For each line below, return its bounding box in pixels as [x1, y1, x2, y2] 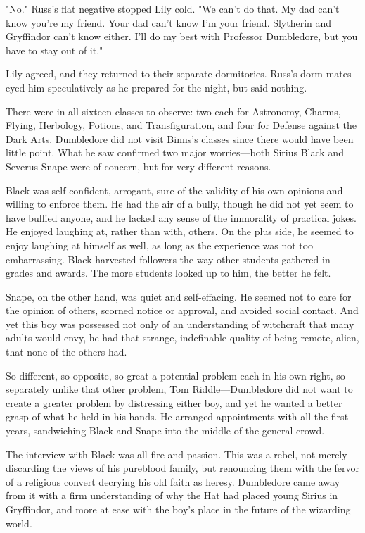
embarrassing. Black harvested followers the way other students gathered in [6, 251, 331, 266]
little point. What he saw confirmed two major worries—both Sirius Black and [6, 145, 344, 160]
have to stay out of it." [6, 42, 103, 57]
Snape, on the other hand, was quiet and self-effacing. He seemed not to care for [6, 289, 352, 303]
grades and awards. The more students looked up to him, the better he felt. [6, 265, 331, 280]
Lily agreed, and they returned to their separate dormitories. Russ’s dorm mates [6, 66, 352, 81]
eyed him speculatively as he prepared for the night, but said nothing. [6, 80, 307, 94]
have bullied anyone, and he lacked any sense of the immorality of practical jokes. [6, 210, 357, 225]
